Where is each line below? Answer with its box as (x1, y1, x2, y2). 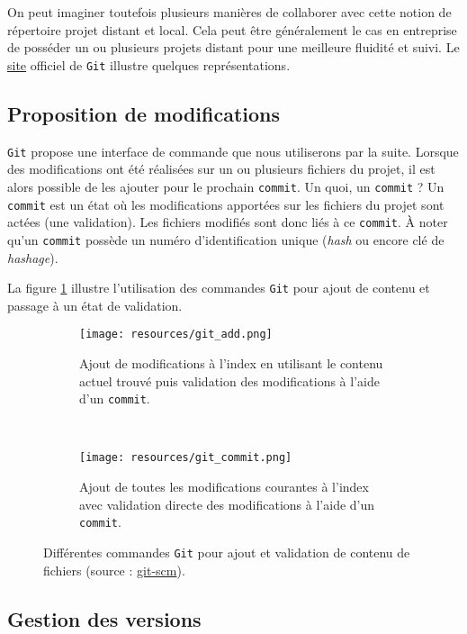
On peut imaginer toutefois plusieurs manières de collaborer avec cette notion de (7, 3, 452, 21)
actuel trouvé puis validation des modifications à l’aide (79, 371, 380, 390)
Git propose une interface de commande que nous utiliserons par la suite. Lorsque (7, 141, 459, 160)
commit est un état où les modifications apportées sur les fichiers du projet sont (7, 195, 445, 213)
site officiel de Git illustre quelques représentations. (7, 55, 291, 74)
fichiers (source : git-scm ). (43, 560, 185, 579)
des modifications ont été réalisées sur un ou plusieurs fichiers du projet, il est (7, 159, 436, 178)
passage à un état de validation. (7, 295, 183, 314)
